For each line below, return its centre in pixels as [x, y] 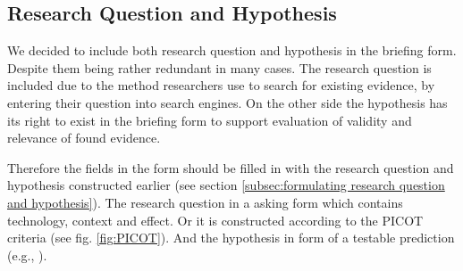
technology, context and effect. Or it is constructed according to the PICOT [215, 220]
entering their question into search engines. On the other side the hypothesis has [227, 102]
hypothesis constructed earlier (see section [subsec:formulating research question [226, 185]
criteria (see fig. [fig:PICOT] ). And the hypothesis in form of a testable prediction [231, 238]
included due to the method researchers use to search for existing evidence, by [221, 85]
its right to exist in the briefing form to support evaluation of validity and [210, 120]
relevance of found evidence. [84, 138]
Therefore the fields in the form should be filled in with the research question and [231, 167]
